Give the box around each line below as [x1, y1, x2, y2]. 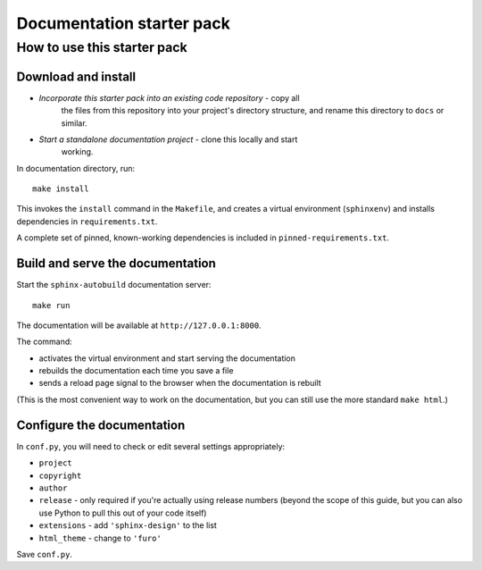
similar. [61, 117, 88, 129]
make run [32, 300, 71, 310]
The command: [16, 336, 73, 348]
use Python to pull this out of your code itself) [38, 507, 207, 518]
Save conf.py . [16, 549, 73, 559]
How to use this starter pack [16, 39, 187, 55]
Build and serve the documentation [16, 256, 216, 272]
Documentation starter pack [16, 13, 231, 33]
